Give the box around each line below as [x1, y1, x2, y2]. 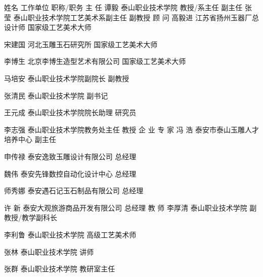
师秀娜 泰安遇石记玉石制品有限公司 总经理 [4, 185, 144, 196]
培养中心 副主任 [4, 134, 56, 145]
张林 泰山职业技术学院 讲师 [4, 246, 94, 257]
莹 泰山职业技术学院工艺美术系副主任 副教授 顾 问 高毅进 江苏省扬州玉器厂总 [4, 12, 259, 22]
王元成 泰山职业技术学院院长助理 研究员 [4, 107, 137, 118]
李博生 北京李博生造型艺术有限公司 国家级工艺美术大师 [4, 56, 186, 66]
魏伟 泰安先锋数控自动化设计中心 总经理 [4, 168, 137, 179]
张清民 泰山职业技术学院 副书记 [4, 90, 108, 100]
